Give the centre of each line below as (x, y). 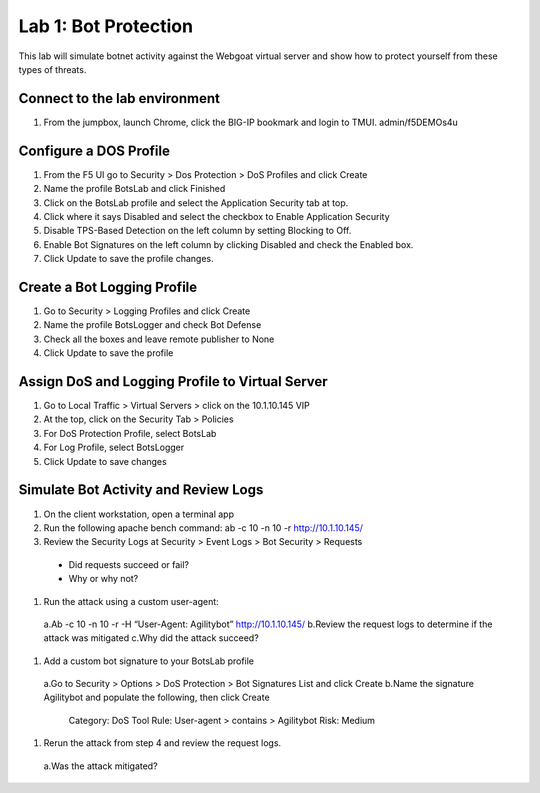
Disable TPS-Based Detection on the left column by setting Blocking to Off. (197, 231)
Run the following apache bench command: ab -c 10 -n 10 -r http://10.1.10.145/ (203, 527)
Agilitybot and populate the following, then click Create (156, 697)
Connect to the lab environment (119, 98)
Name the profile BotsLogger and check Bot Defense (152, 325)
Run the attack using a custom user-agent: (131, 601)
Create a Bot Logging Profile (108, 286)
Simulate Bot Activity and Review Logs (141, 490)
